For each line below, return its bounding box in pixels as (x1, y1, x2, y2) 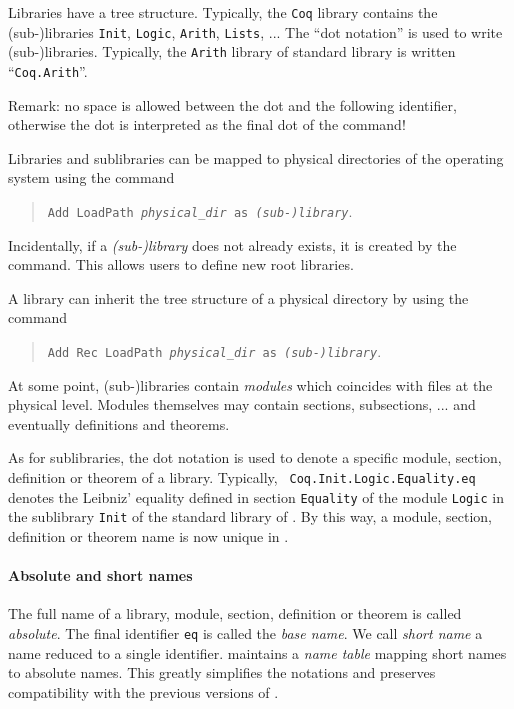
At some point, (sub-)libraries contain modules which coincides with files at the (8, 374, 493, 395)
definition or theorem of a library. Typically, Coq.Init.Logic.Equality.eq (8, 467, 476, 488)
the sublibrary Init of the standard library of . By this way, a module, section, (8, 506, 492, 527)
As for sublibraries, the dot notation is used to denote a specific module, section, (8, 447, 502, 468)
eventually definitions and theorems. (8, 413, 230, 434)
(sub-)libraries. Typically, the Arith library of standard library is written (8, 41, 456, 62)
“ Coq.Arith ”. (8, 60, 88, 81)
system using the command (8, 167, 175, 188)
